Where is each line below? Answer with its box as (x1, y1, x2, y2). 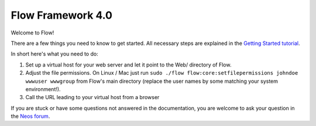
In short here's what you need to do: (11, 50, 99, 58)
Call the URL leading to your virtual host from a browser (25, 94, 160, 101)
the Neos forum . (11, 113, 50, 120)
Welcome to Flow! (11, 29, 54, 36)
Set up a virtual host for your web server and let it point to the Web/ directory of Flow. (25, 61, 232, 68)
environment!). (25, 85, 61, 93)
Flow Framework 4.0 (11, 9, 112, 22)
